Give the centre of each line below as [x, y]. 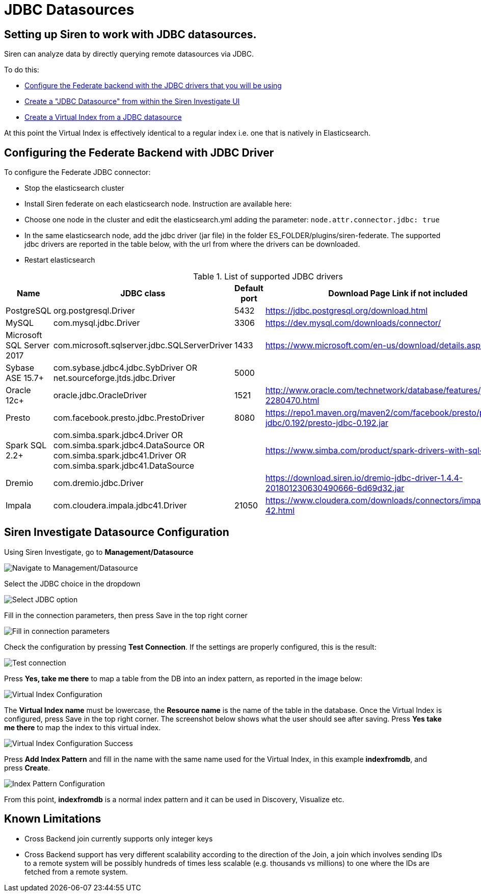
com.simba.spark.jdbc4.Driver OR [118, 435]
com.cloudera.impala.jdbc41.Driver [120, 506]
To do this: [22, 70]
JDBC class [143, 293]
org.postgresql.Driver [94, 311]
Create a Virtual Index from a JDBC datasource [103, 117]
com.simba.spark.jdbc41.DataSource [124, 466]
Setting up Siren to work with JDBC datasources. [130, 34]
